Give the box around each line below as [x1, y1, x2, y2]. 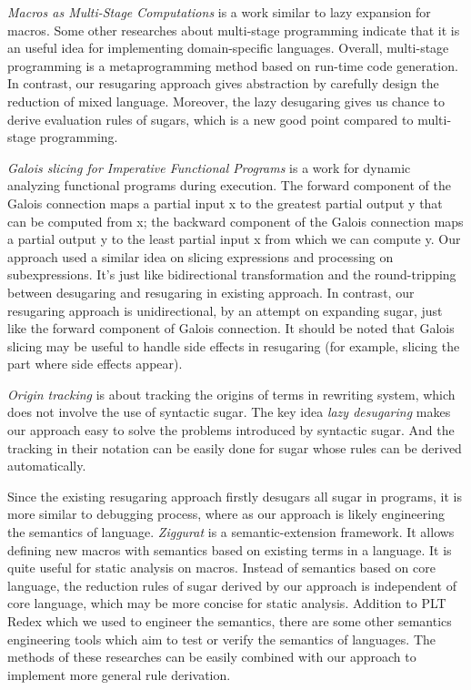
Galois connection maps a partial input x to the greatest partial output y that [7, 193, 443, 212]
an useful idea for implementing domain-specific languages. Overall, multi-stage [7, 38, 449, 57]
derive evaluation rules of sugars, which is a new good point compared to [7, 109, 414, 128]
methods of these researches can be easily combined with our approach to [7, 647, 416, 666]
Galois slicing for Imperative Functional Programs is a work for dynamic [7, 157, 411, 177]
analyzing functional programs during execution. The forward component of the [7, 176, 451, 195]
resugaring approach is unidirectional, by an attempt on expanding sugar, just [7, 300, 443, 320]
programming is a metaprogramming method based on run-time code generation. [7, 56, 458, 75]
